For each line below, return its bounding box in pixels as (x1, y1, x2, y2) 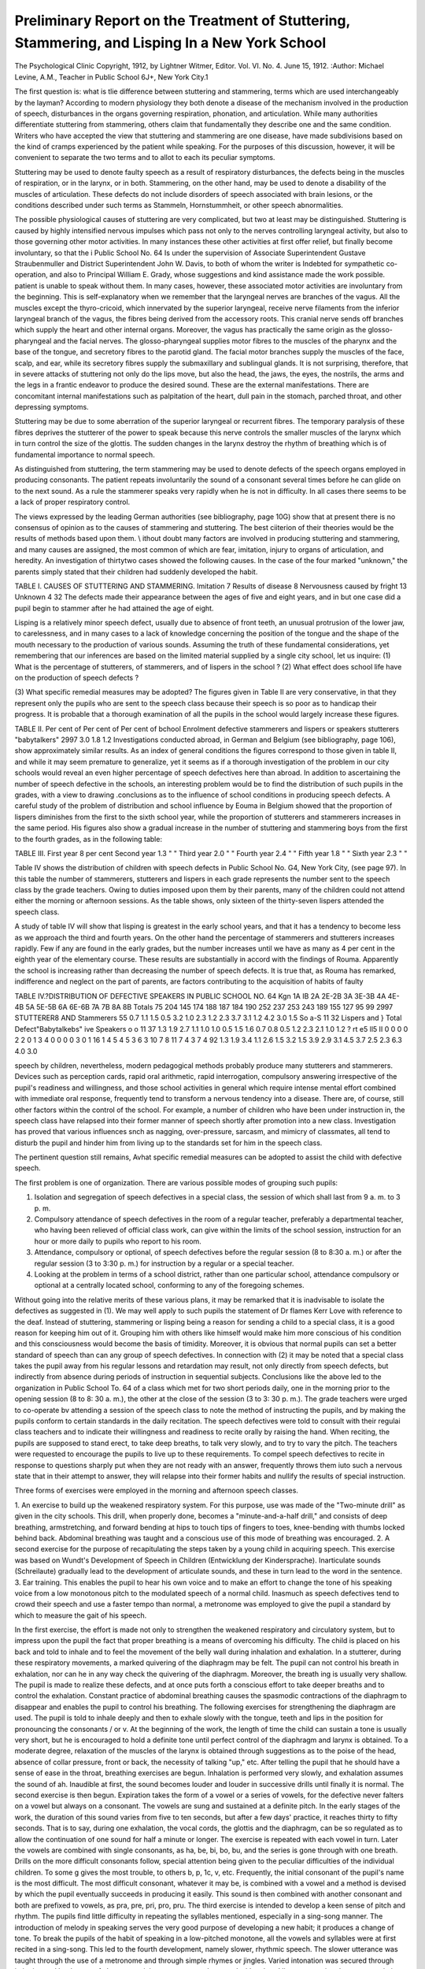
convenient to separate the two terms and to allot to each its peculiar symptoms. (14, 153, 275, 162)
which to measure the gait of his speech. (14, 1611, 147, 1620)
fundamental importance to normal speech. (14, 450, 155, 459)
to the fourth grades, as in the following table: (14, 834, 163, 844)
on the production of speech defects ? (14, 673, 139, 683)
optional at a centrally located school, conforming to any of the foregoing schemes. (34, 1281, 305, 1290)
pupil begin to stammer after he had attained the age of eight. (14, 603, 214, 613)
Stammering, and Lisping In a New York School (14, 34, 327, 51)
